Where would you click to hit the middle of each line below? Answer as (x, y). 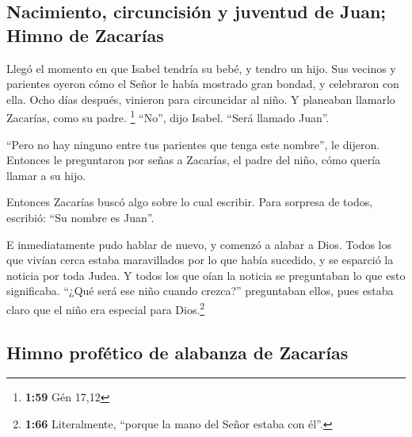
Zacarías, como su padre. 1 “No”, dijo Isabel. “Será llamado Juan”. (168, 117)
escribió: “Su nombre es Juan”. (80, 217)
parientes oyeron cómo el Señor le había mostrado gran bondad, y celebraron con (203, 84)
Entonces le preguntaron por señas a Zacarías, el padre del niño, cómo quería (194, 160)
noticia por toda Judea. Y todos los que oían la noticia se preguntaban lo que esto (206, 275)
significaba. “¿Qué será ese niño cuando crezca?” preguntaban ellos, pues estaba (200, 291)
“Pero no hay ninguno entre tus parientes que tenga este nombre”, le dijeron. (193, 144)
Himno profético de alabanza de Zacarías (177, 352)
